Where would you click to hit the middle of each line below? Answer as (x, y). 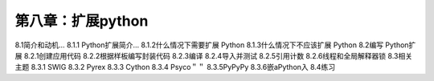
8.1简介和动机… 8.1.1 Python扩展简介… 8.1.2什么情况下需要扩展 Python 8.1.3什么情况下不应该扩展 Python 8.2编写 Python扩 (215, 45)
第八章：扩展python (82, 21)
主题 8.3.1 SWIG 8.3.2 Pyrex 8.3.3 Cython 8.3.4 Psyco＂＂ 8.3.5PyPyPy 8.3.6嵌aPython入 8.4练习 (175, 67)
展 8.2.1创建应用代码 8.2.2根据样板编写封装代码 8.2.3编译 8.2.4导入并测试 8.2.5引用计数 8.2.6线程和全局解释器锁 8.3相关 (214, 55)
